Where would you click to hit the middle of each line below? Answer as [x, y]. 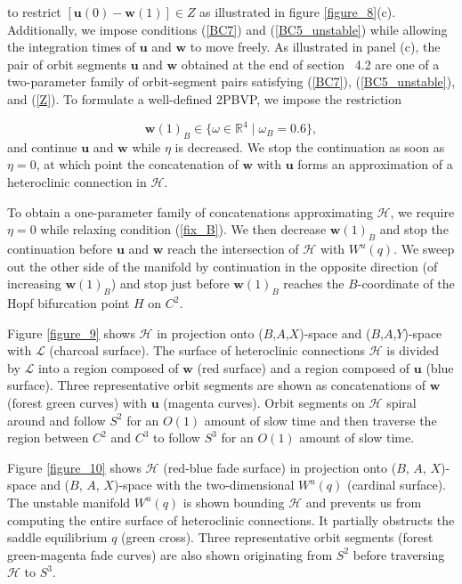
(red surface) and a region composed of [304, 367]
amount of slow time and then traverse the [320, 420]
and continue [42, 146]
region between [48, 438]
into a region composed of [108, 367]
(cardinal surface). [396, 485]
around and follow [57, 420]
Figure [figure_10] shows [74, 467]
